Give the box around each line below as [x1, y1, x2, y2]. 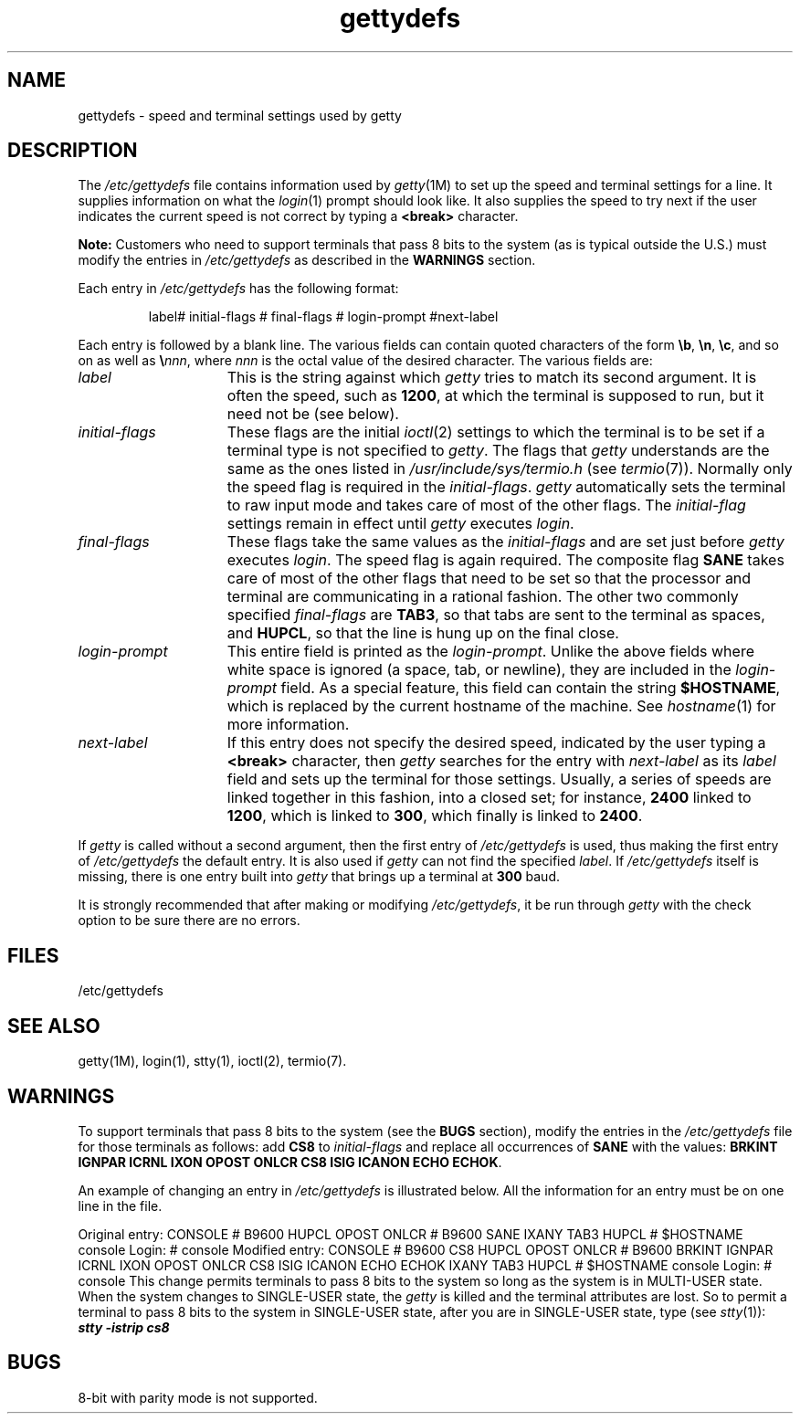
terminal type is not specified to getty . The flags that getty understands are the [226, 441, 770, 460]
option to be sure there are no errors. [78, 912, 300, 929]
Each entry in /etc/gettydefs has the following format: [78, 280, 399, 297]
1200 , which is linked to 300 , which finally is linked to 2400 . [226, 806, 643, 826]
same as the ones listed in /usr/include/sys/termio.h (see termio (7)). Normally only [226, 459, 793, 479]
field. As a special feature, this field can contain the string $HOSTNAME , [280, 679, 781, 698]
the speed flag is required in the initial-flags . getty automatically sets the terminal [226, 478, 786, 497]
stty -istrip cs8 [78, 1319, 170, 1335]
